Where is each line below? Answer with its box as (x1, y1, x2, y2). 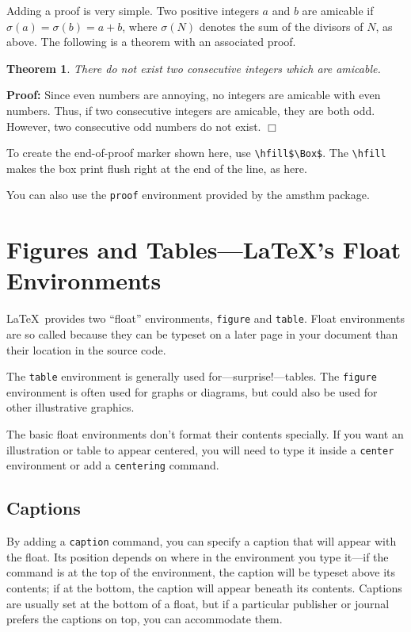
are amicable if (302, 2, 374, 18)
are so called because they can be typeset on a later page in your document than (6, 326, 398, 343)
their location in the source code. (6, 341, 166, 358)
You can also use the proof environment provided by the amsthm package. (6, 186, 370, 203)
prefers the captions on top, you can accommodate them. (6, 611, 283, 627)
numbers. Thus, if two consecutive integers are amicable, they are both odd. (6, 102, 375, 118)
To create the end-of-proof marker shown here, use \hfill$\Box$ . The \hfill (6, 144, 386, 161)
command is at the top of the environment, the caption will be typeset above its (6, 564, 396, 580)
